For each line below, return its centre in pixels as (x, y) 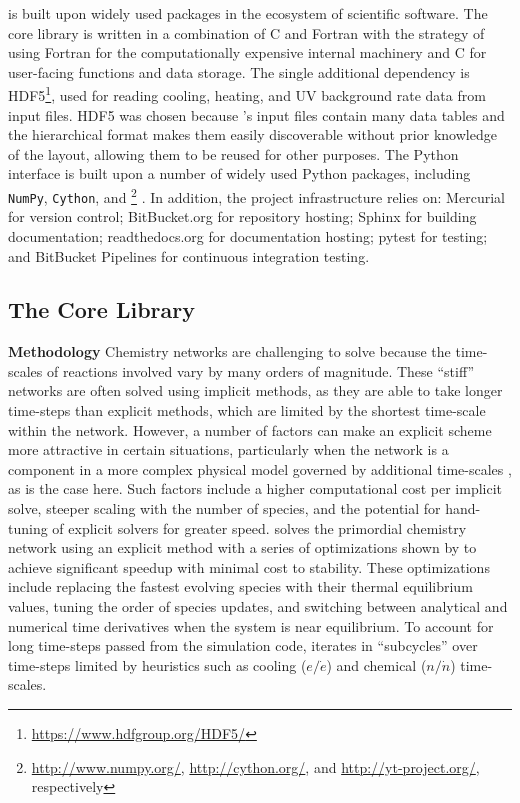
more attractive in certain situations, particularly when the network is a (228, 449)
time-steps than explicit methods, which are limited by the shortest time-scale (247, 410)
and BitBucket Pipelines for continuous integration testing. (189, 255)
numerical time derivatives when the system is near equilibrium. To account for (251, 625)
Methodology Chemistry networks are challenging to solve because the (229, 351)
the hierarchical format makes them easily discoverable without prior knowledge (252, 134)
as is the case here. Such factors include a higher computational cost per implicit (255, 488)
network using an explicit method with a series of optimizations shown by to (242, 547)
